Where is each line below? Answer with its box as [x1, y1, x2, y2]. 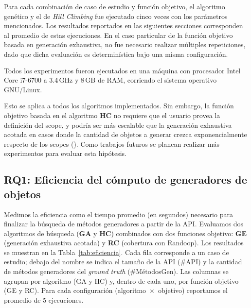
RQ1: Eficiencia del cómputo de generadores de [4, 172, 247, 187]
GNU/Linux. [4, 84, 42, 94]
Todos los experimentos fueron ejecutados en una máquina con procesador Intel [4, 65, 241, 75]
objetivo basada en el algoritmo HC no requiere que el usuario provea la [4, 110, 220, 120]
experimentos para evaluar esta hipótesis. [4, 148, 127, 158]
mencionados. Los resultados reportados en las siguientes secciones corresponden [4, 20, 243, 31]
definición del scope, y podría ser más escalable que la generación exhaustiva [4, 120, 232, 130]
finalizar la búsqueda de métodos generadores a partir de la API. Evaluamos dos [4, 219, 244, 229]
